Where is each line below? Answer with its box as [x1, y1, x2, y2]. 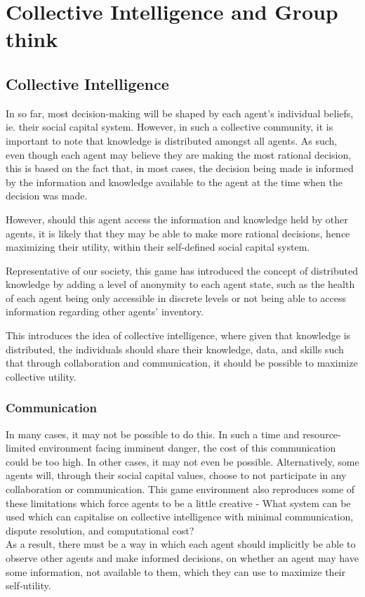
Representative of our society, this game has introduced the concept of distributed [6, 263, 359, 277]
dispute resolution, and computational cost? [6, 523, 194, 537]
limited [6, 440, 36, 455]
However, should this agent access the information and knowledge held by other [6, 211, 348, 226]
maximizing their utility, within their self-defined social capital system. [6, 240, 310, 254]
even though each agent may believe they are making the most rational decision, [6, 147, 352, 162]
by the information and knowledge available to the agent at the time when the [6, 174, 343, 189]
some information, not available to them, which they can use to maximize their [6, 564, 345, 579]
